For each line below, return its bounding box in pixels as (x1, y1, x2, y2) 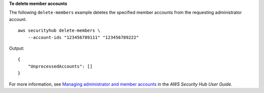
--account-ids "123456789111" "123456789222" (27, 35, 139, 40)
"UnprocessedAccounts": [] (27, 63, 93, 69)
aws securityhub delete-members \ (18, 28, 100, 34)
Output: (9, 45, 24, 51)
